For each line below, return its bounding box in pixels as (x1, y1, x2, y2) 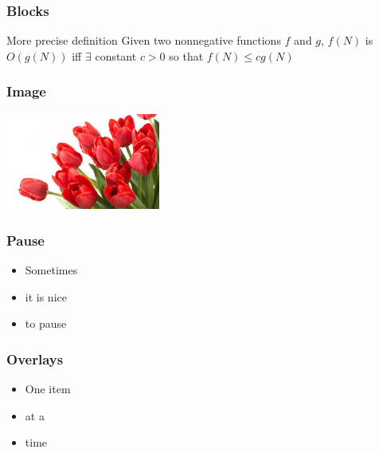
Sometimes (25, 262, 78, 278)
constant (95, 47, 137, 64)
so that (169, 47, 204, 64)
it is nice (25, 288, 67, 305)
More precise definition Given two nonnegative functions (6, 32, 281, 49)
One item (25, 380, 71, 397)
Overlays (6, 349, 64, 368)
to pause (25, 315, 67, 332)
